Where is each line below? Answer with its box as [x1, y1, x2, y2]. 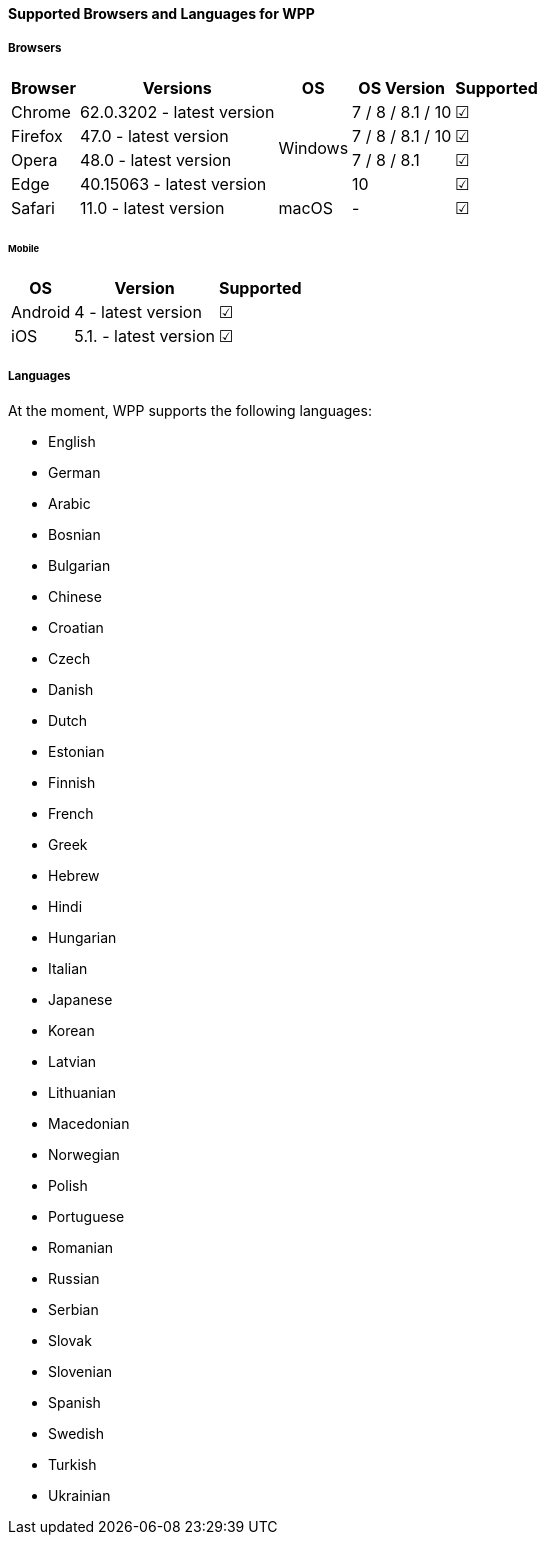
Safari [11, 197, 55, 218]
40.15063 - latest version [79, 173, 267, 194]
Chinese [48, 588, 102, 606]
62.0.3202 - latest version [79, 101, 275, 122]
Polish [48, 1177, 88, 1195]
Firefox [11, 125, 63, 146]
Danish [48, 681, 94, 699]
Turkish [48, 1456, 97, 1474]
